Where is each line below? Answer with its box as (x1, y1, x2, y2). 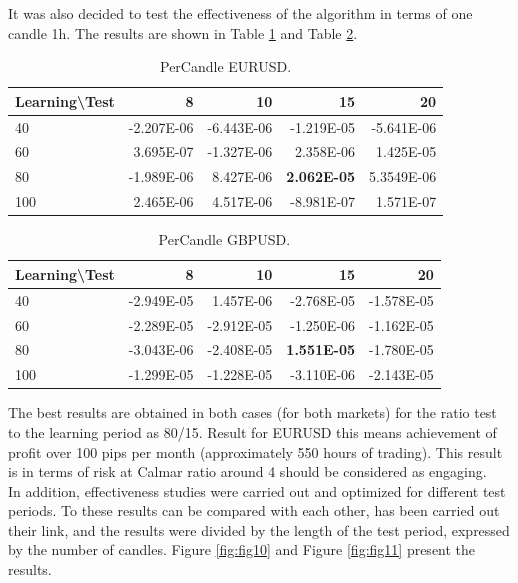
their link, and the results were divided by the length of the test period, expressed (8, 519, 510, 540)
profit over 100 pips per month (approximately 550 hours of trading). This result (8, 441, 503, 462)
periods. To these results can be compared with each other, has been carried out (8, 500, 500, 521)
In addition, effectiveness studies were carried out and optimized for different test (8, 480, 506, 501)
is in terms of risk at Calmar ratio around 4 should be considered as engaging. (8, 461, 487, 482)
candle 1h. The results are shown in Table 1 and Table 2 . (8, 22, 358, 43)
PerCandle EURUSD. (160, 56, 292, 77)
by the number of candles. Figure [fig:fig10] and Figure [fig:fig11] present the (8, 539, 476, 560)
